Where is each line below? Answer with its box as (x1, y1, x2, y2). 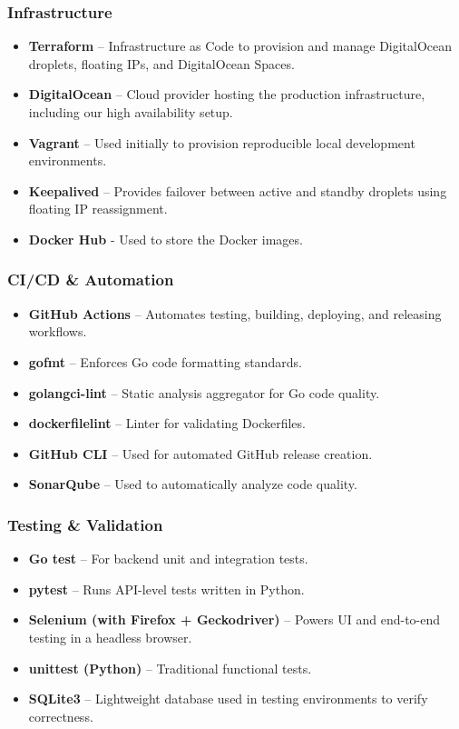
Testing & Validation (7, 513, 163, 535)
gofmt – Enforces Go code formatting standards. (28, 352, 302, 371)
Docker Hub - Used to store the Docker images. (28, 229, 303, 248)
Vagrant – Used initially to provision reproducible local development (28, 133, 415, 152)
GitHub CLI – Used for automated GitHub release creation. (28, 444, 373, 463)
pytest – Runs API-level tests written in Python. (28, 579, 305, 598)
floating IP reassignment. (28, 199, 168, 218)
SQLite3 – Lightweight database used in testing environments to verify (28, 689, 428, 708)
